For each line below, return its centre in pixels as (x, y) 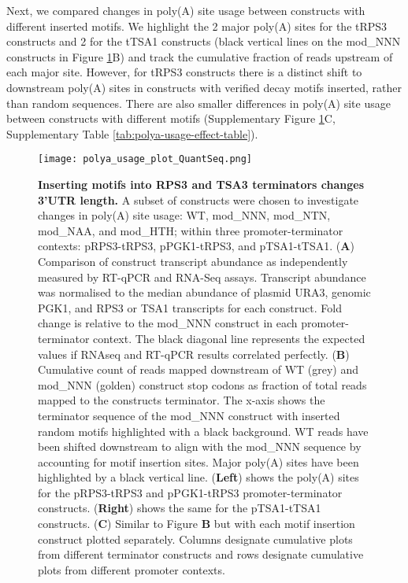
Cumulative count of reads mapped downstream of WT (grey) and (198, 369)
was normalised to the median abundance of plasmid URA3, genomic (204, 292)
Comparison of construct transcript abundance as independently (193, 261)
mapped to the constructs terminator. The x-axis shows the (182, 400)
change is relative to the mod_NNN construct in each (168, 323)
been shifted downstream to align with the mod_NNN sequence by (200, 446)
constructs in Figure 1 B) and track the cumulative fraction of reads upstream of (200, 56)
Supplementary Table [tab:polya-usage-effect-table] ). (132, 133)
